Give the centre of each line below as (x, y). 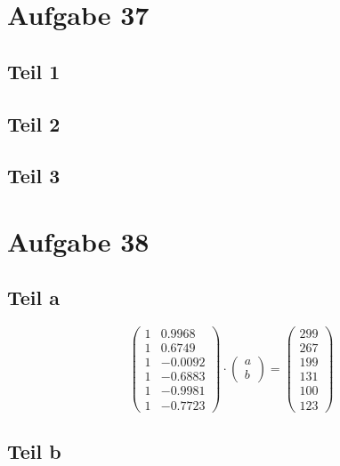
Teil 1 (34, 71)
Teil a (34, 297)
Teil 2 (34, 123)
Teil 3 (34, 176)
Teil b (34, 450)
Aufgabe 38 (78, 241)
